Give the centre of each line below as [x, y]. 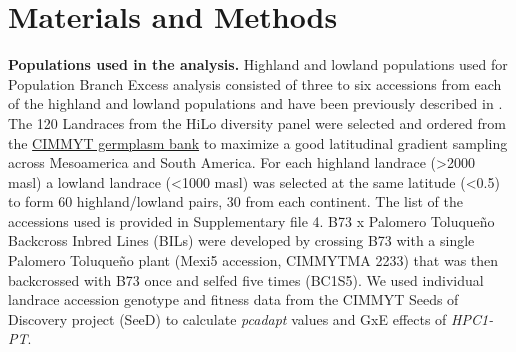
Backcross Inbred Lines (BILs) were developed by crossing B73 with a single [241, 240]
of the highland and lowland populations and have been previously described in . [255, 103]
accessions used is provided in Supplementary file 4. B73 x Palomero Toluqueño [251, 220]
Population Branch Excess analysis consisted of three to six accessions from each [255, 83]
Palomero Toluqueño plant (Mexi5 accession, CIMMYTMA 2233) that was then [253, 260]
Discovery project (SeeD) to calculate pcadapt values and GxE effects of [227, 318]
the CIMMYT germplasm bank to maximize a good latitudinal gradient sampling [258, 142]
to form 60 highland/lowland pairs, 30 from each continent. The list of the [235, 201]
